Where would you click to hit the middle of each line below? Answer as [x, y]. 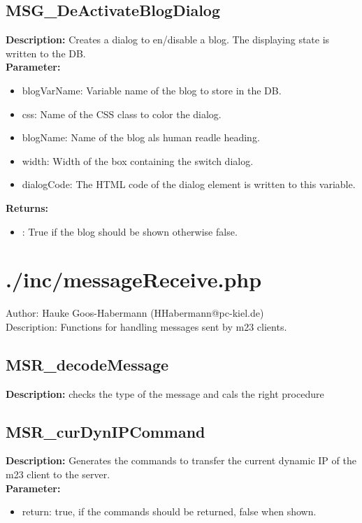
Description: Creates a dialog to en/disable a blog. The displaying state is [168, 40]
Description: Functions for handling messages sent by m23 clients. [146, 326]
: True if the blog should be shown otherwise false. [130, 231]
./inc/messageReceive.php [134, 279]
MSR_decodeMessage [87, 364]
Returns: [27, 207]
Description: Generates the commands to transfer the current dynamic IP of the [181, 460]
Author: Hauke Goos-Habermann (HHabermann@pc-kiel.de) [135, 313]
